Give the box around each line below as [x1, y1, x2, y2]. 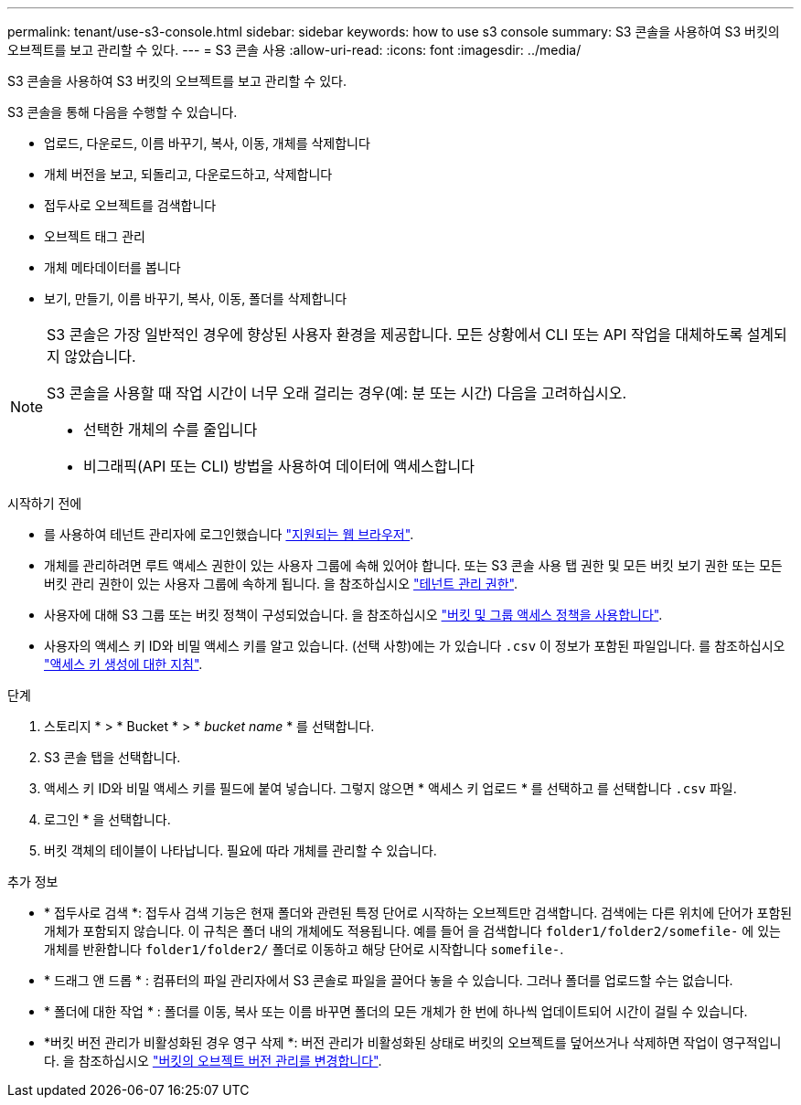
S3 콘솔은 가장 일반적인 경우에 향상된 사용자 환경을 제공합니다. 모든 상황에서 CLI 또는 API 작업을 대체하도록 [47, 325, 743, 344]
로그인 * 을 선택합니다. [44, 812, 171, 827]
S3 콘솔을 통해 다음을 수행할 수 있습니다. [7, 104, 238, 120]
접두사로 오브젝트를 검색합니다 [44, 197, 217, 213]
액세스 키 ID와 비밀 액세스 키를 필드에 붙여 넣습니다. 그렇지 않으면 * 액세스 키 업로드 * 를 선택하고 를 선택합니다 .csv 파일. [44, 781, 737, 796]
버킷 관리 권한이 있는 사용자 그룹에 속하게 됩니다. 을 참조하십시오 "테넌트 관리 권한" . [44, 576, 518, 591]
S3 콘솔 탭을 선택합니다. [44, 749, 181, 765]
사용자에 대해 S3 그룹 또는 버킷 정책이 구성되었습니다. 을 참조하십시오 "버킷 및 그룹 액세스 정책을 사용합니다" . [44, 607, 663, 622]
